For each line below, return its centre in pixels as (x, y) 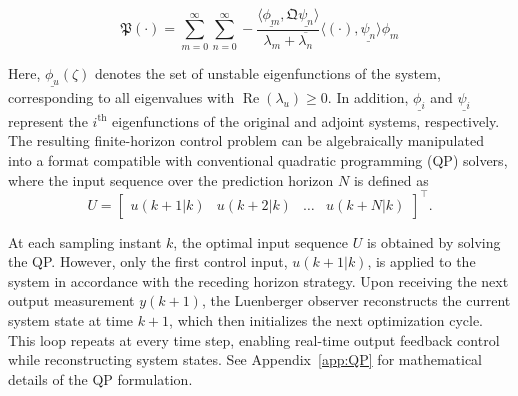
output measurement (71, 300)
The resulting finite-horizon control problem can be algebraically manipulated (246, 140)
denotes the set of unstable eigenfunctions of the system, (268, 72)
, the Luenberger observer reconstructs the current (356, 300)
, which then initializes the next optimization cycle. (326, 320)
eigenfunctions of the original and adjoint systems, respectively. (306, 120)
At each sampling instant (85, 241)
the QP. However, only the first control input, (148, 261)
